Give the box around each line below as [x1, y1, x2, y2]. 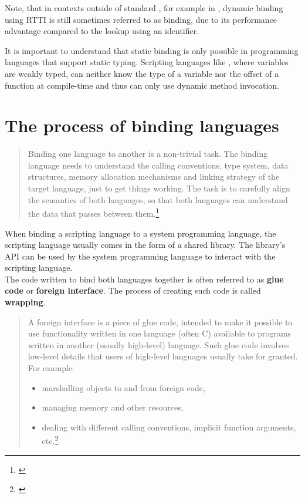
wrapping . [5, 296, 46, 308]
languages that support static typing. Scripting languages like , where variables [5, 56, 289, 68]
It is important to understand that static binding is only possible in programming [5, 44, 299, 56]
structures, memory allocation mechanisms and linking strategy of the [28, 170, 280, 183]
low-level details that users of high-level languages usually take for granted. [28, 350, 298, 362]
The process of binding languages [5, 113, 279, 137]
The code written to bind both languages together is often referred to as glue [5, 272, 284, 285]
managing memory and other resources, [42, 401, 184, 413]
